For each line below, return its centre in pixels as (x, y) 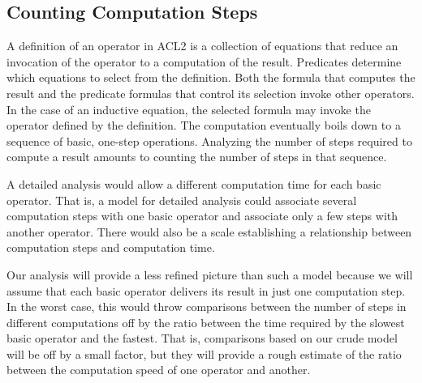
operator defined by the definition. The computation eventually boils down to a (204, 125)
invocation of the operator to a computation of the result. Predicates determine (204, 61)
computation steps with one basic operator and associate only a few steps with (202, 216)
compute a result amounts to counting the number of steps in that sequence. (197, 157)
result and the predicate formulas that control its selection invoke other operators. (211, 93)
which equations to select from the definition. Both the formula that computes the (211, 77)
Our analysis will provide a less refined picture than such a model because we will (210, 274)
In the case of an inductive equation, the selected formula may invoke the (189, 109)
